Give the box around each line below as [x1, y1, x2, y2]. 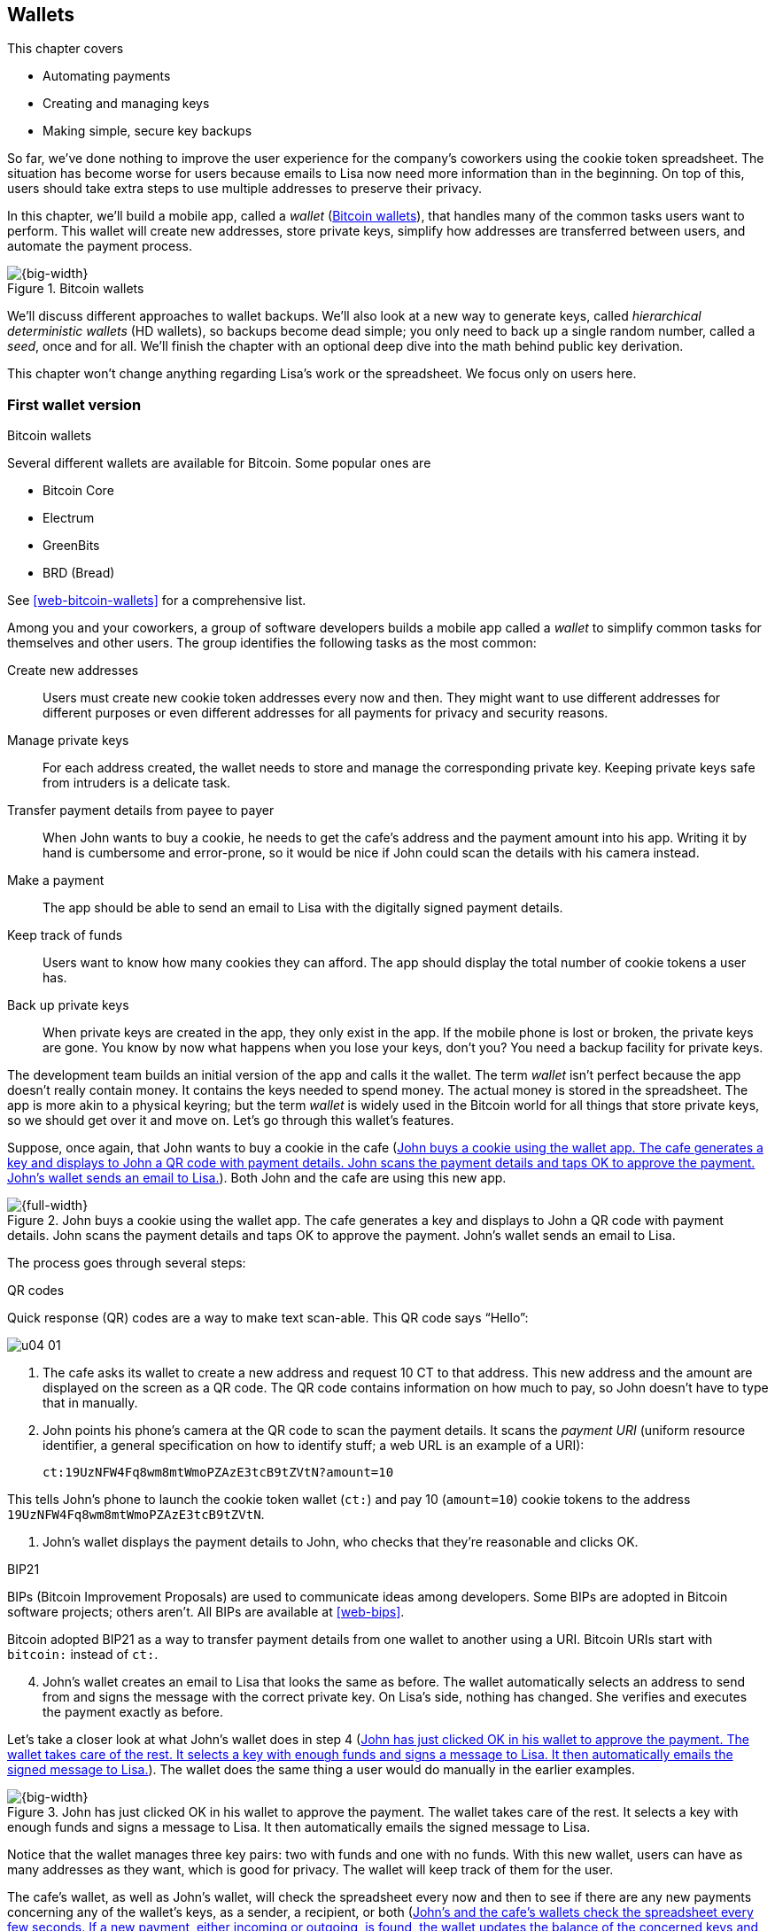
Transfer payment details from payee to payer [7, 803, 275, 818]
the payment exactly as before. [43, 1704, 223, 1720]
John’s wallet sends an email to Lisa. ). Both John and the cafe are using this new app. [7, 1170, 507, 1186]
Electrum [43, 510, 95, 526]
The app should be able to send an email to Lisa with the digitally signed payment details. [43, 900, 563, 916]
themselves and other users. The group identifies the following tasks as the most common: [7, 635, 537, 651]
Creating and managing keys [43, 96, 210, 112]
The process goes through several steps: [7, 1255, 246, 1271]
